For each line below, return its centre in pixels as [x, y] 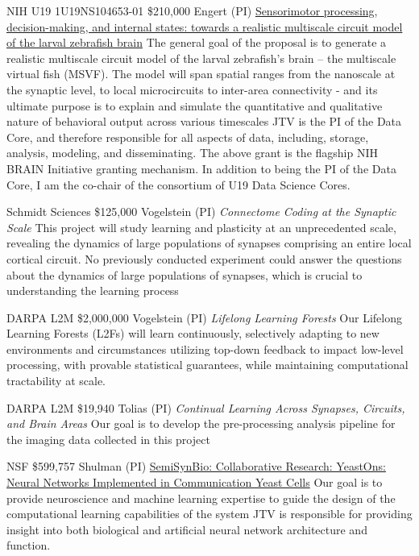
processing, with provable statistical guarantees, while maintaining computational [207, 365]
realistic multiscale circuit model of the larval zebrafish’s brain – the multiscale [201, 58]
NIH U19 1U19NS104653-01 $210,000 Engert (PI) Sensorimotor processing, [192, 10]
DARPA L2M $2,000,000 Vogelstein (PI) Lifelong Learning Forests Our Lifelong [204, 317]
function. [29, 545]
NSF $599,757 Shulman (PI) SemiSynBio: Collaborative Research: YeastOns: [196, 466]
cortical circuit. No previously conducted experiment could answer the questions [204, 258]
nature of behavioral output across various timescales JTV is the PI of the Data [204, 121]
